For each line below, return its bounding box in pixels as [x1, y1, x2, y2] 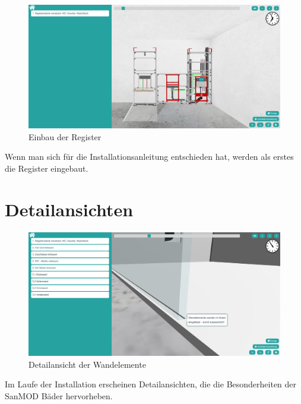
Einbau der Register [28, 130, 102, 143]
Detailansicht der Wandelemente [28, 358, 146, 370]
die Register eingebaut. [5, 162, 88, 175]
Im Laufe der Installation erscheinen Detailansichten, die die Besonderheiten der [5, 378, 297, 390]
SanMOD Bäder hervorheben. [5, 389, 113, 402]
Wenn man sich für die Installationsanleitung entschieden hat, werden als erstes [5, 150, 294, 163]
